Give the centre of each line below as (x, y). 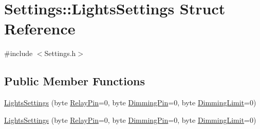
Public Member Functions (75, 81)
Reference (40, 29)
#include (18, 53)
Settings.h (60, 53)
